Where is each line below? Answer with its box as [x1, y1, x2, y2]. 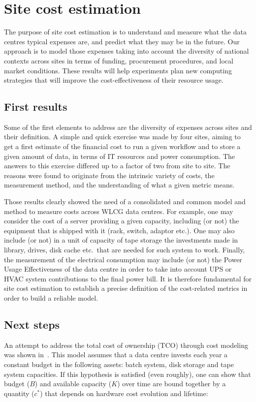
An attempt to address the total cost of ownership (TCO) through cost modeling [4, 340, 248, 350]
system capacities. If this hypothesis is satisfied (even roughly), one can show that [4, 369, 251, 379]
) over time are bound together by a [117, 378, 226, 389]
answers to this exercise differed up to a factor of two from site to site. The [4, 160, 230, 171]
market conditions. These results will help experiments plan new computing [4, 65, 232, 75]
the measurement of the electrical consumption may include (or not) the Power [4, 254, 242, 264]
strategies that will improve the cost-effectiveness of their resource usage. [4, 75, 224, 85]
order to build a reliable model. [4, 292, 98, 303]
